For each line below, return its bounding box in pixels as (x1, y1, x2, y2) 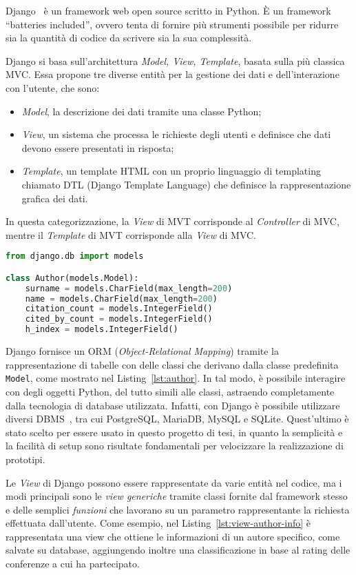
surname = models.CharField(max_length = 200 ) (25, 283, 233, 293)
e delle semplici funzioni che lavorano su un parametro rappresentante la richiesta (6, 502, 350, 516)
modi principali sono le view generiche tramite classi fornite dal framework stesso (6, 489, 348, 503)
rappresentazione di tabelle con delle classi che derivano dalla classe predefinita (6, 357, 339, 371)
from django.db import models (6, 251, 144, 262)
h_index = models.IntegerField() (25, 324, 178, 335)
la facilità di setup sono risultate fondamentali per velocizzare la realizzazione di (6, 438, 344, 453)
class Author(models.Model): (6, 273, 139, 283)
